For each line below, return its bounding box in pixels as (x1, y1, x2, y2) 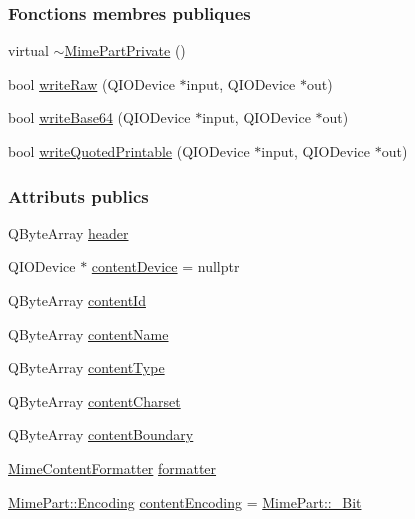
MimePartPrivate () (64, 40, 186, 61)
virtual (8, 40, 49, 61)
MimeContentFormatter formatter (8, 457, 217, 478)
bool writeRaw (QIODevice (8, 73, 175, 94)
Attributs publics (8, 183, 149, 208)
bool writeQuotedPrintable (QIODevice (8, 141, 250, 161)
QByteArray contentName (8, 323, 169, 344)
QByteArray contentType (8, 357, 165, 378)
